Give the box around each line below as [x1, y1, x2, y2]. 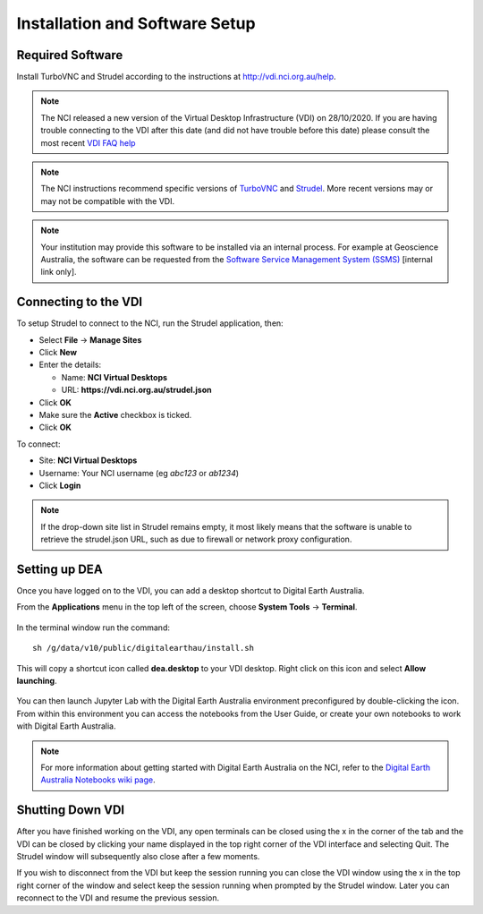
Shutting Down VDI [16, 802, 125, 818]
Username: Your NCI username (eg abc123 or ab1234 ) [38, 467, 240, 478]
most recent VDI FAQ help [40, 137, 136, 148]
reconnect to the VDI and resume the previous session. [16, 893, 220, 903]
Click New [38, 347, 78, 358]
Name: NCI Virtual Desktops [61, 372, 168, 382]
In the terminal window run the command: [16, 622, 170, 633]
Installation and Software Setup [16, 13, 256, 33]
